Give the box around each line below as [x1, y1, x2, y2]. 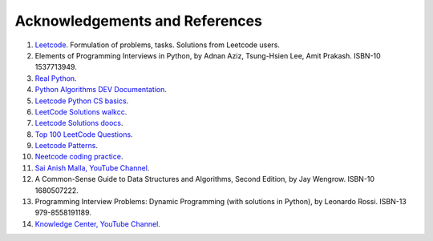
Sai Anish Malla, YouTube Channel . [34, 163, 150, 172]
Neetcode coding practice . [34, 152, 123, 162]
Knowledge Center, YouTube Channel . [34, 219, 160, 228]
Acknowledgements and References [14, 12, 262, 30]
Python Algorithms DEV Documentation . [34, 85, 168, 94]
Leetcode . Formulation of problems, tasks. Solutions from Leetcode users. [34, 40, 281, 50]
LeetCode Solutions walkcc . [34, 106, 127, 116]
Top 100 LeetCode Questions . [34, 129, 133, 139]
